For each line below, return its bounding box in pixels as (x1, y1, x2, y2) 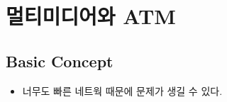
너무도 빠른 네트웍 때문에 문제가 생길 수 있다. (22, 83, 223, 98)
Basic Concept (6, 50, 113, 72)
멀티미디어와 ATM (6, 1, 176, 30)
